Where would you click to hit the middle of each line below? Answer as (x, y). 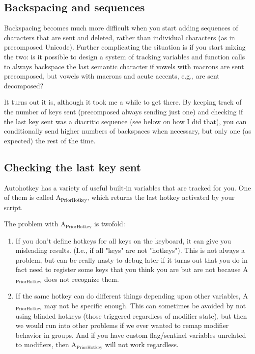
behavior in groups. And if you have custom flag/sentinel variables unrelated (131, 335)
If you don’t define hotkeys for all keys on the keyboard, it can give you (123, 240)
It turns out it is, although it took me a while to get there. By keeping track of (123, 102)
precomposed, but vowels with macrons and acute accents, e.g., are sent (112, 76)
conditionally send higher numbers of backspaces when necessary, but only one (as (128, 131)
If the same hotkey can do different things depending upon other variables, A (132, 296)
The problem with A (35, 224)
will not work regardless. (142, 344)
